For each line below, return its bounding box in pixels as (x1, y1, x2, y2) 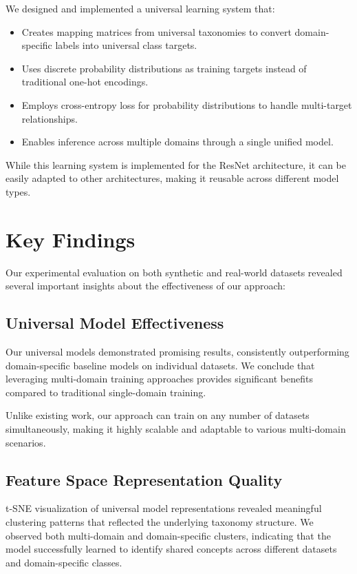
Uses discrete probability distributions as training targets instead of (21, 61, 307, 75)
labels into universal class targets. (55, 38, 197, 52)
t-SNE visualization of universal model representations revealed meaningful (6, 501, 322, 515)
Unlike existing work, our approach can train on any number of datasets (6, 408, 310, 422)
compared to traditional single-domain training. (6, 385, 206, 399)
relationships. (21, 111, 78, 125)
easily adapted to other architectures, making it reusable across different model (6, 171, 339, 185)
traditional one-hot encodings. (21, 74, 149, 89)
